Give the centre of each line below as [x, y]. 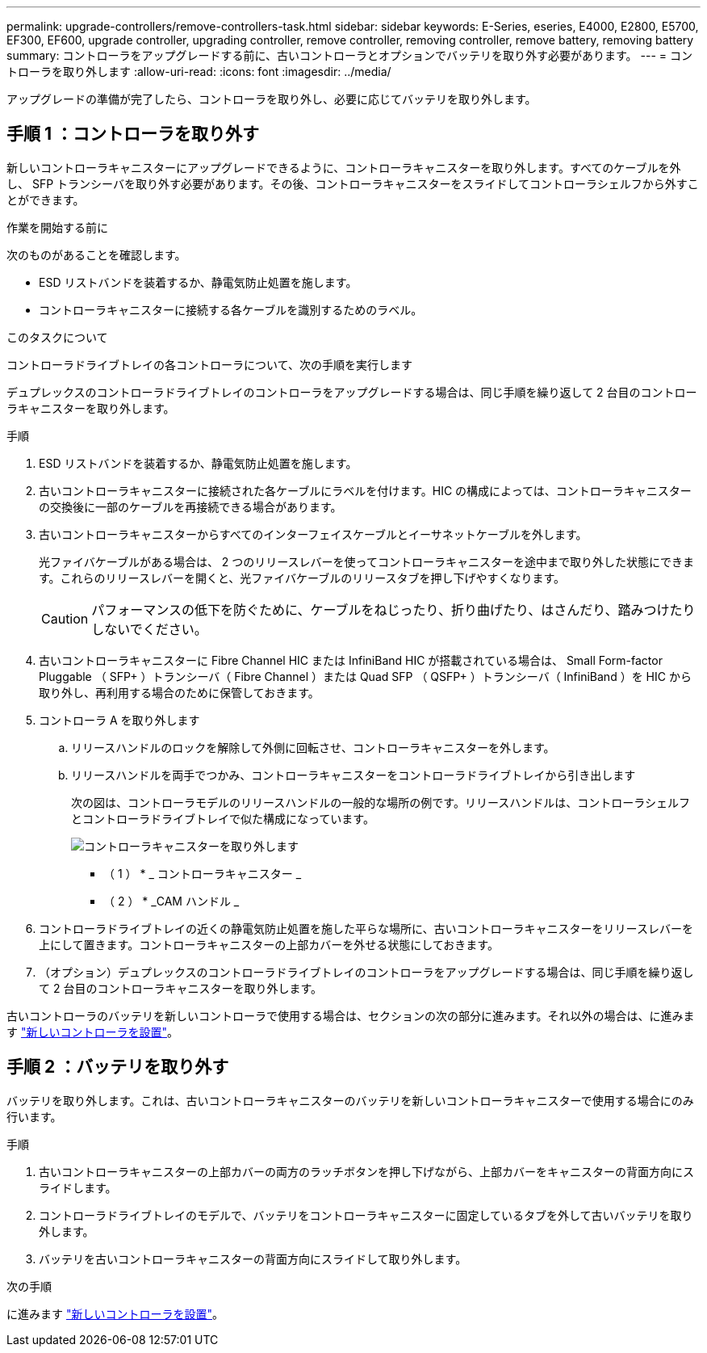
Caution [65, 618]
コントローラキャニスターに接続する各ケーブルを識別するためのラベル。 [231, 309]
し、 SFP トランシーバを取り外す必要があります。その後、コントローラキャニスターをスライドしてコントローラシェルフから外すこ [353, 183]
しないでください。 [149, 629]
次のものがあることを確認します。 [96, 254]
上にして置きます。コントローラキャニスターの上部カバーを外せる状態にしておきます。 [269, 944]
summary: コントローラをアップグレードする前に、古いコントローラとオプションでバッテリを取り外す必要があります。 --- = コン [349, 55]
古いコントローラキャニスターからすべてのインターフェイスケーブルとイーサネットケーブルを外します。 [313, 534]
